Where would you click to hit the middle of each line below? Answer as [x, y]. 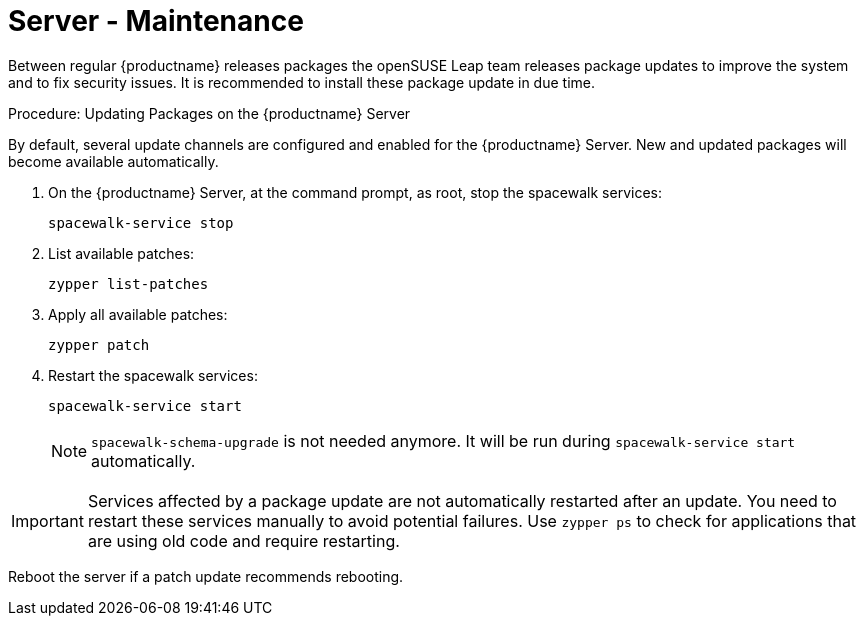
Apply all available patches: [138, 314]
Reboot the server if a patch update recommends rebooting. [206, 576]
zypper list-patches [128, 283]
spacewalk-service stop [141, 222]
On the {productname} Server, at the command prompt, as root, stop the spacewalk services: [355, 192]
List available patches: [121, 253]
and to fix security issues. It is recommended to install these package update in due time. [301, 82]
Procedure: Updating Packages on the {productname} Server [209, 113]
